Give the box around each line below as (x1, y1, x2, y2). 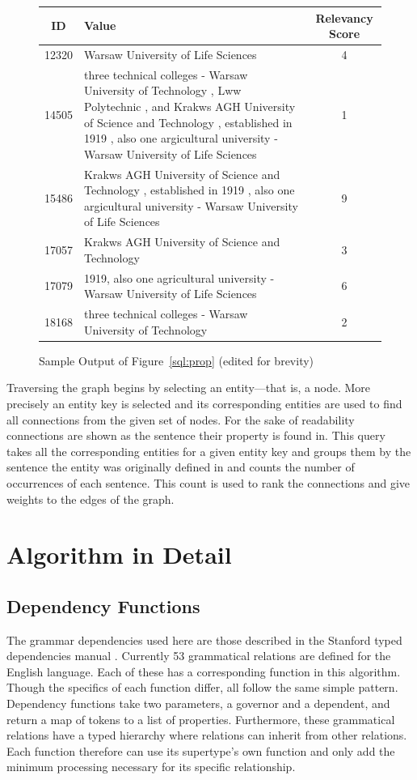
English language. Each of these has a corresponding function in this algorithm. (6, 663, 401, 680)
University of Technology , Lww (84, 82, 242, 99)
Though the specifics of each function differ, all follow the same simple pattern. (6, 679, 398, 696)
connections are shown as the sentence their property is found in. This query (6, 427, 385, 444)
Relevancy (315, 9, 373, 26)
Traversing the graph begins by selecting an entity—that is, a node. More (6, 379, 371, 396)
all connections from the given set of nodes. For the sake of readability (6, 411, 355, 428)
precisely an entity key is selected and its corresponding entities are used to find (6, 394, 402, 411)
